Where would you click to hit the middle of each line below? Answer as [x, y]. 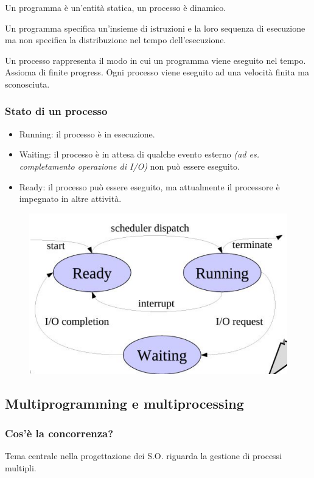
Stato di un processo [56, 111]
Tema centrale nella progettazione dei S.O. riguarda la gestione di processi [144, 456]
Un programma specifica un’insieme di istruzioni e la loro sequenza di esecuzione [155, 28]
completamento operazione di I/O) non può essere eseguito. [129, 166]
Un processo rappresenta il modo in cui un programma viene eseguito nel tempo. [155, 60]
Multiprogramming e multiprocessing [124, 403]
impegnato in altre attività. [70, 199]
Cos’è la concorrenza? [59, 433]
